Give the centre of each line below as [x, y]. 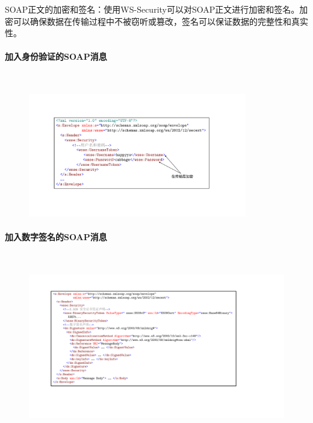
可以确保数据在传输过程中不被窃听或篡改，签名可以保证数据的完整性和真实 [160, 21]
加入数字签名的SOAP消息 [56, 237]
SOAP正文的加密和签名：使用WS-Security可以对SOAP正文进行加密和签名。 [152, 9]
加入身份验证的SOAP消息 [56, 56]
